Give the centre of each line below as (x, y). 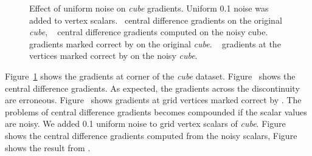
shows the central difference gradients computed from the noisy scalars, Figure (151, 135)
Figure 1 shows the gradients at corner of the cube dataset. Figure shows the (150, 76)
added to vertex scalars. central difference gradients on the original (156, 20)
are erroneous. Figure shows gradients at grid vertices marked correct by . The (153, 100)
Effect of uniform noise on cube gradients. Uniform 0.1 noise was (149, 8)
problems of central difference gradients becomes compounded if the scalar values (156, 111)
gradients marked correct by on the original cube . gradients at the (155, 43)
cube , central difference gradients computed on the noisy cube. (149, 32)
